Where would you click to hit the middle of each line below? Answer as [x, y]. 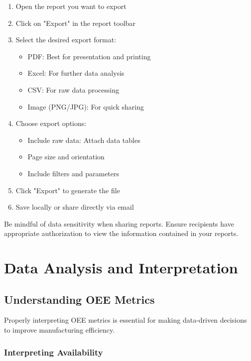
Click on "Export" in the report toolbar [76, 23]
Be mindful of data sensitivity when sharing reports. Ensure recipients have [119, 223]
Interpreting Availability [54, 352]
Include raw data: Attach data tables [84, 140]
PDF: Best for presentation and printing [89, 56]
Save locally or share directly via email [75, 207]
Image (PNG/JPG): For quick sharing [86, 106]
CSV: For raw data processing [73, 89]
